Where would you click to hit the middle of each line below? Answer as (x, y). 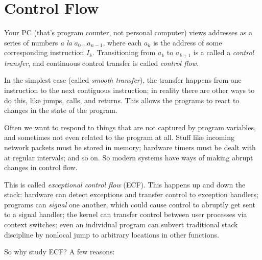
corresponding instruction (44, 52)
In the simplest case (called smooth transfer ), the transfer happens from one (123, 80)
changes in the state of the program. (61, 110)
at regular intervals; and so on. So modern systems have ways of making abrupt (129, 157)
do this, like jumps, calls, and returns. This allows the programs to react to (122, 100)
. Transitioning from (124, 52)
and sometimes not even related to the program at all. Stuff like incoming (119, 137)
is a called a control (224, 52)
